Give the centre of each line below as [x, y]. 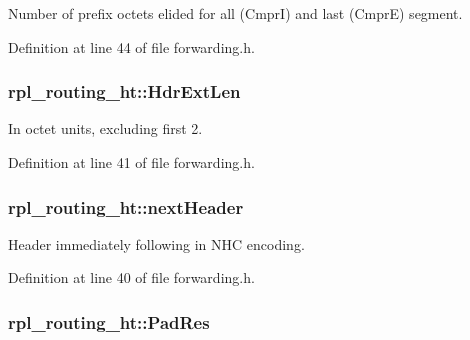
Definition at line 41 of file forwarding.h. [131, 162]
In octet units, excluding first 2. [105, 128]
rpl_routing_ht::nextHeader [126, 206]
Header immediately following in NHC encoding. [156, 243]
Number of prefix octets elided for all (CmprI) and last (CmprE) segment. [235, 13]
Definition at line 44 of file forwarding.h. [131, 46]
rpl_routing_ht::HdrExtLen [124, 91]
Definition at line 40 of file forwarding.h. [131, 277]
